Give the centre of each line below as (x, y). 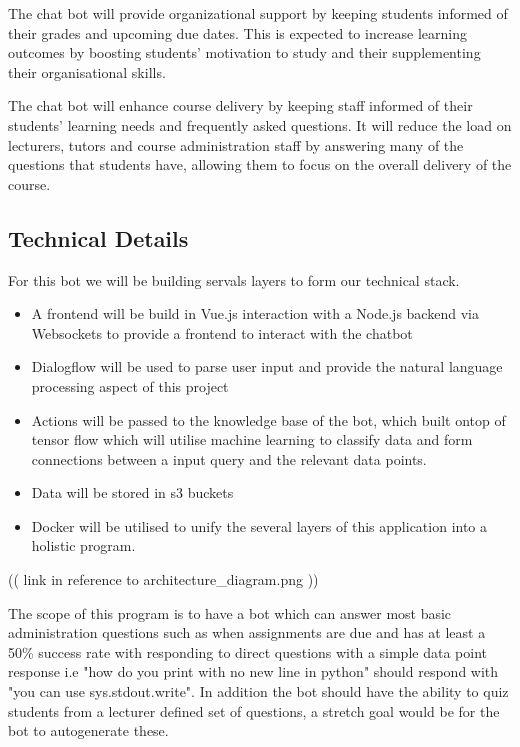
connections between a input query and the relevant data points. (229, 458)
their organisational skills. (87, 71)
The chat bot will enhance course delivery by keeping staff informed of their (240, 105)
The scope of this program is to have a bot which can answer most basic (230, 612)
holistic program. (83, 545)
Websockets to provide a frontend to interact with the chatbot (222, 332)
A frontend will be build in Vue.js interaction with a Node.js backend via (255, 313)
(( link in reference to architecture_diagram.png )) (163, 579)
